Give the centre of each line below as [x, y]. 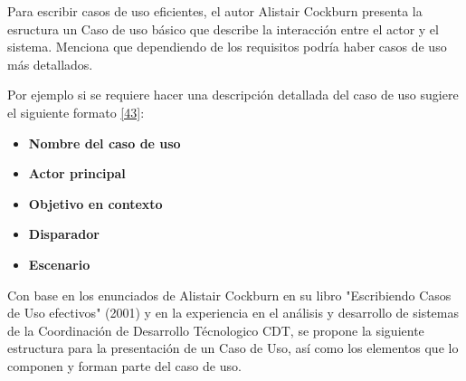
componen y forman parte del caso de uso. [124, 365]
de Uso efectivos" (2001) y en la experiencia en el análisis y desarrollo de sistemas [233, 313]
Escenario [59, 264]
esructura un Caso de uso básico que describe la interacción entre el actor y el [223, 29]
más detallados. [50, 64]
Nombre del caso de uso [105, 143]
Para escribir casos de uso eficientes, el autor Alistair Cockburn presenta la [215, 11]
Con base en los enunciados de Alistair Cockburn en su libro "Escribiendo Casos [229, 295]
